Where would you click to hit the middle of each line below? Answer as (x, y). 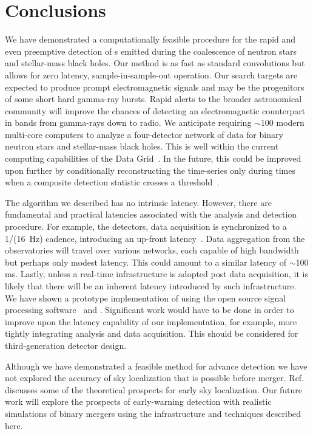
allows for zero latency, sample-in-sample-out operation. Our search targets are (151, 74)
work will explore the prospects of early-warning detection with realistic (138, 401)
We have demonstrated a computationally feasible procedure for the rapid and (150, 39)
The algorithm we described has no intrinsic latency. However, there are (138, 202)
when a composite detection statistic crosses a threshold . (112, 182)
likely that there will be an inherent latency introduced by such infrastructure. (151, 286)
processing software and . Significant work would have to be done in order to (150, 310)
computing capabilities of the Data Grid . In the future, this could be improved (153, 158)
